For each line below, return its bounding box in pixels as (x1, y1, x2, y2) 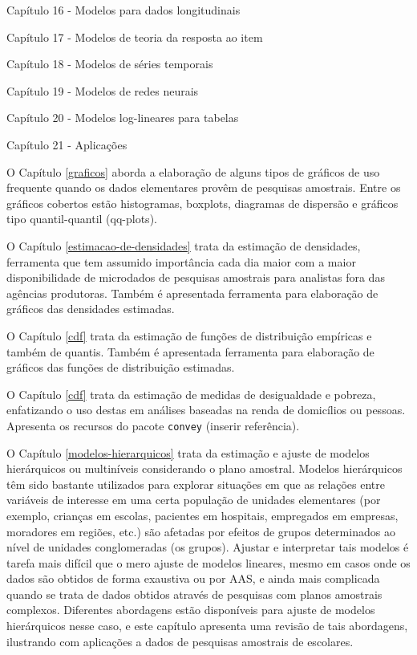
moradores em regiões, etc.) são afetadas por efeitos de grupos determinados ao (6, 523, 395, 539)
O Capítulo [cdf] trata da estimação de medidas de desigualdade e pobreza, (6, 385, 376, 402)
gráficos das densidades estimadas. (6, 300, 175, 317)
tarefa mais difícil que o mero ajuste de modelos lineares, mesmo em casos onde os (6, 554, 411, 571)
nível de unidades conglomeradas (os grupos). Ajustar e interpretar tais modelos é (6, 539, 409, 555)
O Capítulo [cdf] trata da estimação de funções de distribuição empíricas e (6, 327, 372, 344)
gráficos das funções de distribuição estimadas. (6, 359, 235, 376)
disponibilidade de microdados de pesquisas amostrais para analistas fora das (6, 269, 385, 286)
